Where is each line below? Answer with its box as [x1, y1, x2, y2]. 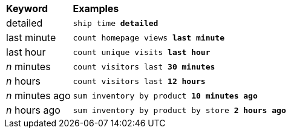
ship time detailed [73, 18, 159, 28]
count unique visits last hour [73, 47, 211, 57]
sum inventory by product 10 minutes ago [73, 91, 258, 100]
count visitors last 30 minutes [73, 62, 215, 71]
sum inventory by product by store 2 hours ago [73, 105, 286, 115]
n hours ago [6, 104, 60, 116]
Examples [73, 2, 119, 15]
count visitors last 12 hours [73, 76, 206, 86]
